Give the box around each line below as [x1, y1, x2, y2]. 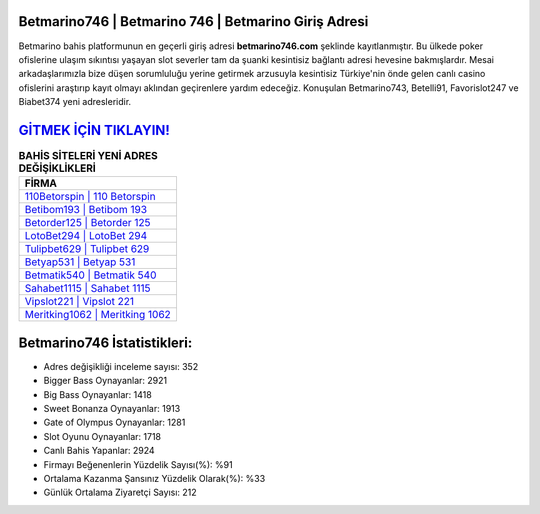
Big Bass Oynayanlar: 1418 [43, 388, 152, 400]
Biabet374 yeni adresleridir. [18, 96, 132, 108]
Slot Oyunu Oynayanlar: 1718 [43, 430, 162, 442]
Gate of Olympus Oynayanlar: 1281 [43, 416, 186, 429]
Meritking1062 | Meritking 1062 [24, 308, 172, 322]
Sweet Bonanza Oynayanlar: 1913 [43, 403, 181, 415]
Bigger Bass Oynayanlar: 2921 [43, 375, 168, 387]
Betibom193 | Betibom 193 [24, 203, 148, 217]
